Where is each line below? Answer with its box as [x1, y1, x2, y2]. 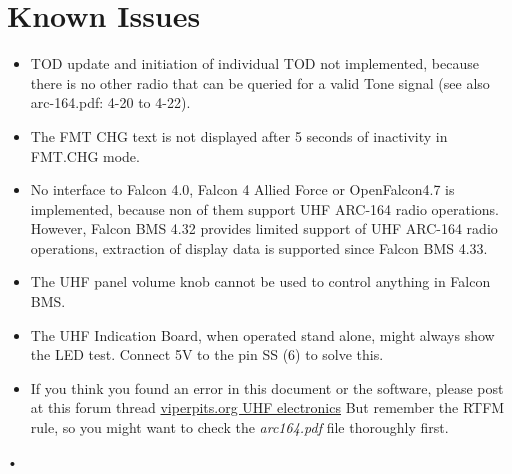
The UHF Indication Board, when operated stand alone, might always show [30, 324, 495, 345]
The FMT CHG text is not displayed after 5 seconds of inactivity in [30, 125, 448, 146]
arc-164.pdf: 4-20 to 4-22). [30, 92, 191, 113]
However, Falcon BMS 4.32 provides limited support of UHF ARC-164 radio [30, 218, 498, 239]
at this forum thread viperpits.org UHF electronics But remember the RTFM [30, 397, 505, 418]
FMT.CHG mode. [30, 145, 140, 166]
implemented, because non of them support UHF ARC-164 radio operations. [30, 198, 499, 219]
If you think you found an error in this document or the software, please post [30, 377, 504, 398]
